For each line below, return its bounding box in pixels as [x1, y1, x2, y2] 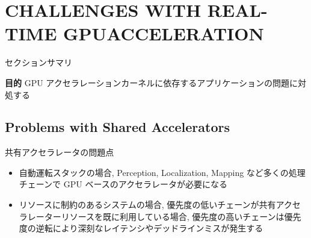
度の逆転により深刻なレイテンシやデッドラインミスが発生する [19, 222, 263, 234]
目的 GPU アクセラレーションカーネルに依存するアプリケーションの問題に [5, 76, 298, 89]
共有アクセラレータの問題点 [5, 146, 114, 158]
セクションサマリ [5, 56, 72, 69]
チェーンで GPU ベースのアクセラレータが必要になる [19, 178, 228, 190]
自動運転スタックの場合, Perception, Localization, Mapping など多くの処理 [19, 166, 306, 178]
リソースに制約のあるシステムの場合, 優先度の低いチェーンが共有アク [19, 198, 292, 211]
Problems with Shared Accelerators [5, 117, 230, 136]
